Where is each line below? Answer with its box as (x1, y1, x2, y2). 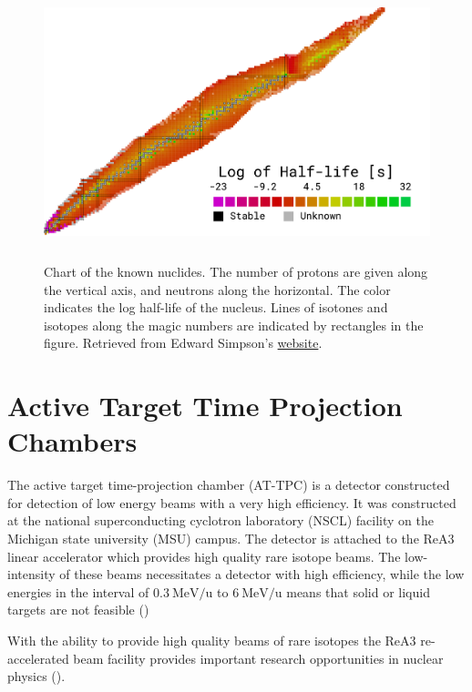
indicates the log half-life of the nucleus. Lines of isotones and (44, 298, 388, 317)
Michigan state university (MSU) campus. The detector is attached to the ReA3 (7, 529, 455, 548)
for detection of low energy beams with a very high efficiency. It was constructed (7, 493, 457, 512)
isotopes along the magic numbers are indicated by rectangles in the (44, 315, 424, 334)
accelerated (7, 648, 69, 667)
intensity (7, 565, 56, 584)
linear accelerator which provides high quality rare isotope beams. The (7, 546, 401, 565)
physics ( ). (7, 667, 66, 686)
